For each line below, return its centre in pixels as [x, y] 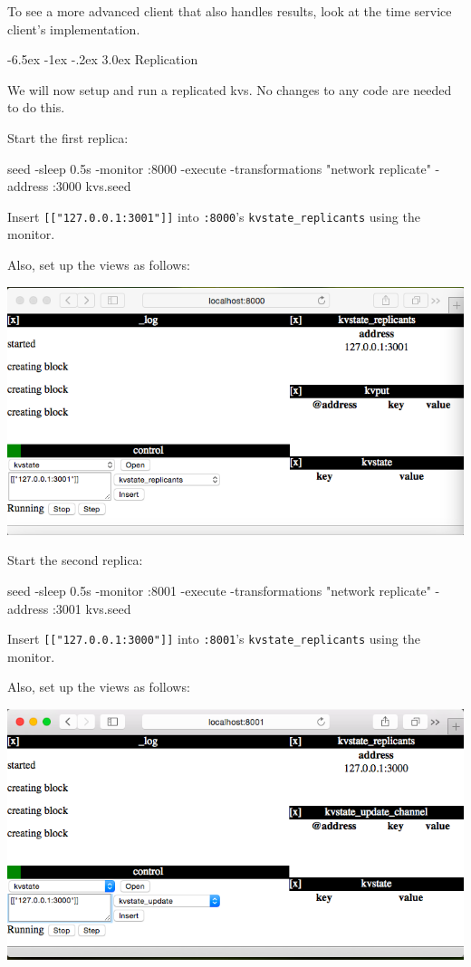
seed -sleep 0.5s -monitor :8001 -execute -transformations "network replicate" [219, 590]
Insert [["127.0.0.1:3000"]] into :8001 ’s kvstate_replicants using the [214, 639]
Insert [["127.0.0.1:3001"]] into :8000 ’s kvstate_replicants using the [214, 216]
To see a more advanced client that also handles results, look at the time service [230, 11]
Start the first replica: [68, 137]
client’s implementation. [74, 29]
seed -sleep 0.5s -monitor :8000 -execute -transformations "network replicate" [219, 168]
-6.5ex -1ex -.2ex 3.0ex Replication [103, 59]
